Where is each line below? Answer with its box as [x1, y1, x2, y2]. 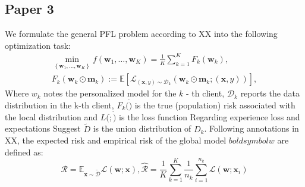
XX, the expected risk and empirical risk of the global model [5, 134, 227, 147]
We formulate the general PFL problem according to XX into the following [5, 27, 278, 40]
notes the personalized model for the [43, 87, 177, 99]
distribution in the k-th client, [5, 98, 114, 111]
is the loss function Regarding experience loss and [119, 110, 300, 123]
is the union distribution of [93, 122, 191, 135]
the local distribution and [5, 110, 98, 123]
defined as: [5, 145, 43, 158]
